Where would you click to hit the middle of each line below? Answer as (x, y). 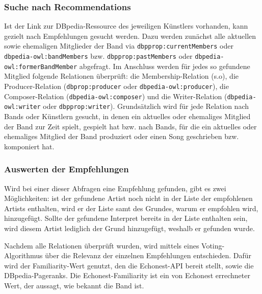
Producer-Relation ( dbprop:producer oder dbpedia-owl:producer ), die (116, 86)
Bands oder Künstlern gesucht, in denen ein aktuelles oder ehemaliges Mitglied (127, 116)
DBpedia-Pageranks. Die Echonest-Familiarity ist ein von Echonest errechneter (127, 275)
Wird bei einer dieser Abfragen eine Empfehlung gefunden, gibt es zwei (115, 188)
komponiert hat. (29, 146)
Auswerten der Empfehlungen (67, 169)
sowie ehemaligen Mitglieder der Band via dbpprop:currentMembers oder (119, 46)
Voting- (213, 245)
